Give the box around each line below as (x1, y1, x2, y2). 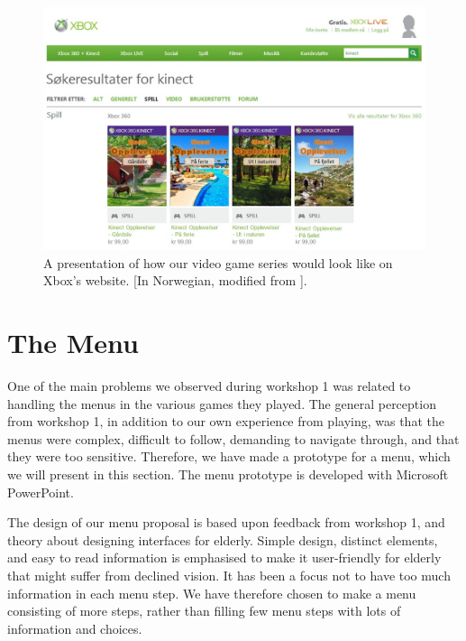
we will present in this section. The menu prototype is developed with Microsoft (7, 465, 449, 484)
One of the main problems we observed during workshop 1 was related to (7, 376, 411, 395)
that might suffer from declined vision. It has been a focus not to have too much (7, 565, 451, 584)
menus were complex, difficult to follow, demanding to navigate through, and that (7, 429, 460, 448)
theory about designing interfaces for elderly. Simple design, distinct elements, (7, 530, 438, 549)
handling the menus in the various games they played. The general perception (7, 394, 436, 413)
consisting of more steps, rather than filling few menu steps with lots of (7, 601, 401, 620)
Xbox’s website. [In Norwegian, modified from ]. (43, 271, 307, 290)
